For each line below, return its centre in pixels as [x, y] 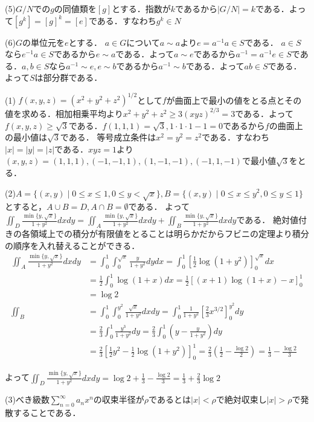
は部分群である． [69, 77]
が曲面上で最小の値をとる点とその [234, 100]
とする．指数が [141, 8]
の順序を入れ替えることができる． [72, 245]
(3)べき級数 [27, 399]
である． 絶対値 [267, 220]
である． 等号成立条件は [108, 137]
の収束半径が [119, 399]
